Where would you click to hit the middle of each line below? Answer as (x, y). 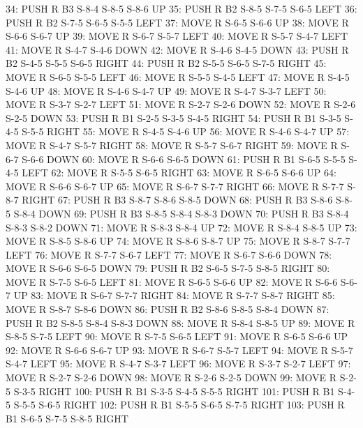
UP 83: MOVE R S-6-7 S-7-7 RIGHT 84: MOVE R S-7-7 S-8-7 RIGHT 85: (174, 295)
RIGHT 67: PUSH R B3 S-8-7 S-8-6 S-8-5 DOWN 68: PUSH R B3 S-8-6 (177, 200)
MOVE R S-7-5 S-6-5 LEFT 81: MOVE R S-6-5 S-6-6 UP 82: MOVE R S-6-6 (172, 281)
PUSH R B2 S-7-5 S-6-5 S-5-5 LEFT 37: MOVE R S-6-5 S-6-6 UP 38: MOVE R (177, 22)
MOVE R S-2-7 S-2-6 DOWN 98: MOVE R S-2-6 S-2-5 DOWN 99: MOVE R (171, 377)
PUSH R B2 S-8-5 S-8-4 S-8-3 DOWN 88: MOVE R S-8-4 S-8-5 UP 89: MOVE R (180, 322)
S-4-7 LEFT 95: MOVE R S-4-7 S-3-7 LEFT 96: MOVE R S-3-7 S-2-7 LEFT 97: (178, 364)
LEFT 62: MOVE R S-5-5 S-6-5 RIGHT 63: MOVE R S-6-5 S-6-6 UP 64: (179, 173)
